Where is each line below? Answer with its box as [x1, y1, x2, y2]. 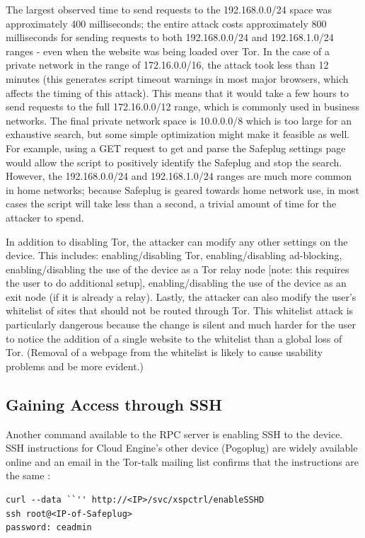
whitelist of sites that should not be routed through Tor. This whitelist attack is [6, 303, 354, 318]
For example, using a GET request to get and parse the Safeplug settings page [6, 140, 346, 155]
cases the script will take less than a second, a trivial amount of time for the [6, 196, 337, 211]
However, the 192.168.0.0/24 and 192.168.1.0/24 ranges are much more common [6, 168, 352, 183]
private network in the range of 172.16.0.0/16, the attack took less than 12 [6, 57, 329, 72]
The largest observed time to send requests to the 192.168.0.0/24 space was [6, 2, 332, 16]
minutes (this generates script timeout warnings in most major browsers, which [6, 71, 349, 86]
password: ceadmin [6, 522, 92, 533]
